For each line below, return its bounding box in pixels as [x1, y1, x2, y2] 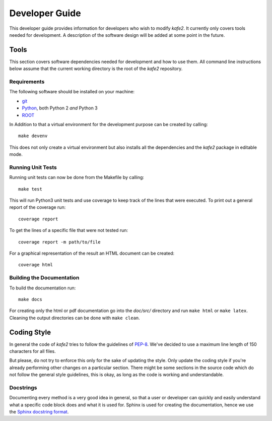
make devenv [18, 133, 48, 139]
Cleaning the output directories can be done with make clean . [9, 315, 141, 321]
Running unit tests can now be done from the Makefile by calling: [9, 174, 145, 181]
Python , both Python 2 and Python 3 [22, 105, 98, 111]
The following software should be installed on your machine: [9, 89, 135, 95]
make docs [18, 296, 42, 302]
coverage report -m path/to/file [18, 239, 101, 245]
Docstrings [9, 384, 37, 391]
